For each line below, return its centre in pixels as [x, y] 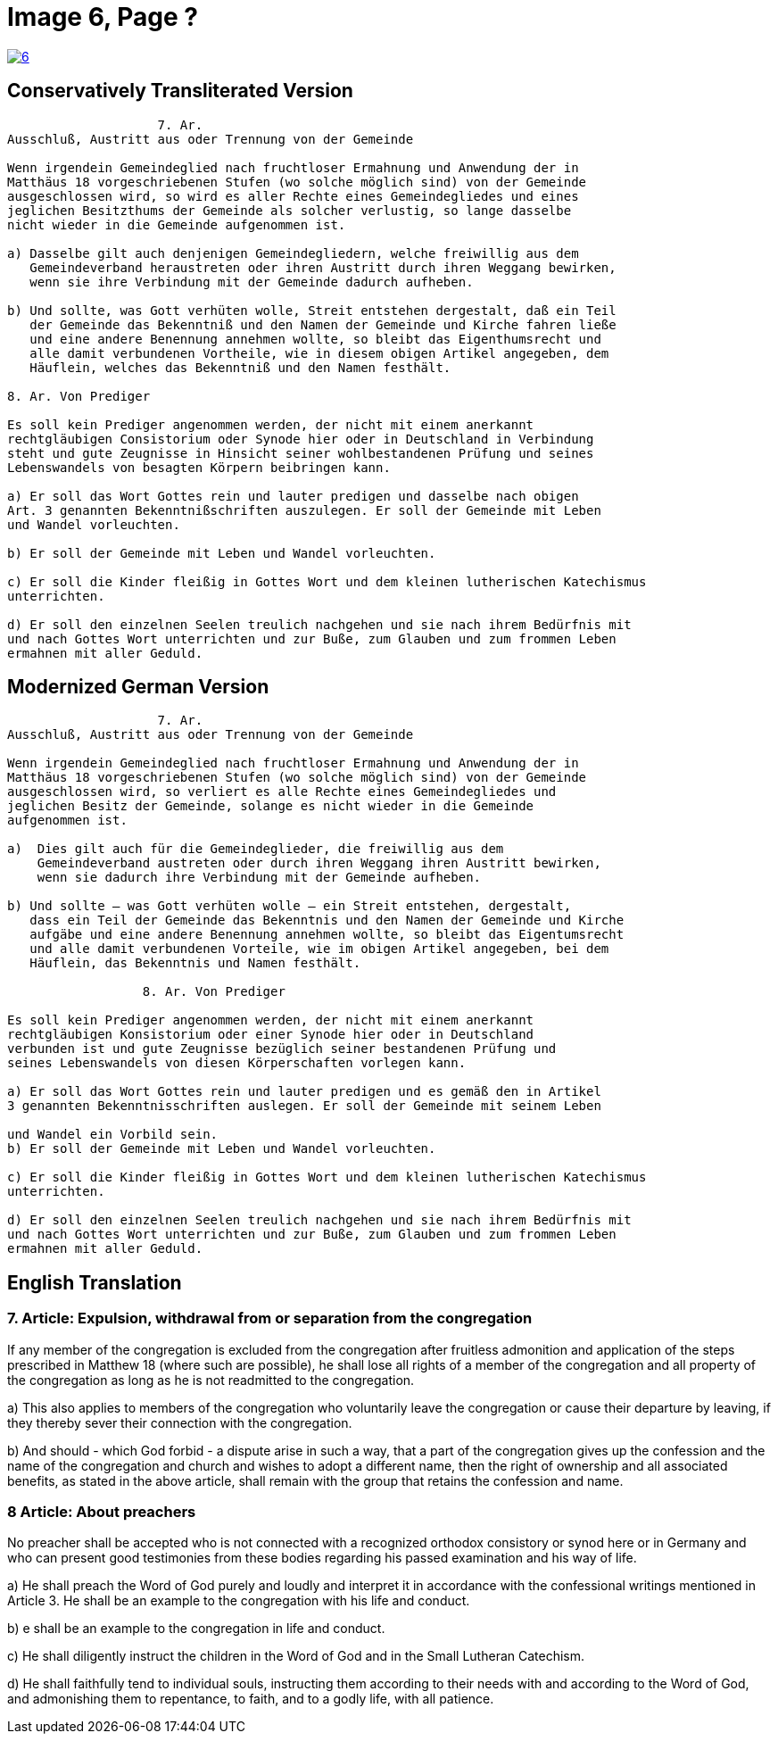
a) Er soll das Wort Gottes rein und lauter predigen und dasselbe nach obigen [293, 496]
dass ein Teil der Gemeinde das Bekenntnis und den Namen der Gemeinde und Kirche [327, 920]
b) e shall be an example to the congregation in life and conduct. [196, 1629]
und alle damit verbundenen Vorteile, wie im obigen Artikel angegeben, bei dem [319, 949]
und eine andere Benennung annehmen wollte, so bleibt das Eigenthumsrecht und [315, 339]
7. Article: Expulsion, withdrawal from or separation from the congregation [270, 1318]
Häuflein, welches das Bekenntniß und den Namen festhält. [240, 367]
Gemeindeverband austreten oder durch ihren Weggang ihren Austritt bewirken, [319, 863]
